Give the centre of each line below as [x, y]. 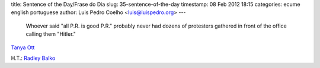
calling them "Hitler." [51, 34]
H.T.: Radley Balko [33, 58]
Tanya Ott [23, 47]
